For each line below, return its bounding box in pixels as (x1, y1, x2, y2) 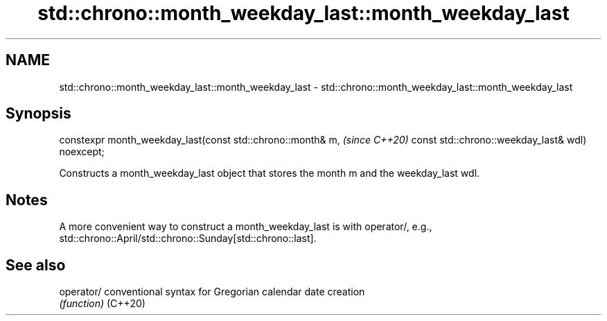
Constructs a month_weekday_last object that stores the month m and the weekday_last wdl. (59, 167, 480, 180)
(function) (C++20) (59, 297, 146, 310)
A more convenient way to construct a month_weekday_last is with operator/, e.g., (59, 220, 432, 233)
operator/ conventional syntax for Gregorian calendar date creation (59, 286, 365, 298)
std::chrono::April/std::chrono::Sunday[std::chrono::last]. (59, 232, 317, 245)
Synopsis (6, 105, 71, 123)
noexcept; (59, 146, 105, 158)
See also (6, 256, 66, 274)
